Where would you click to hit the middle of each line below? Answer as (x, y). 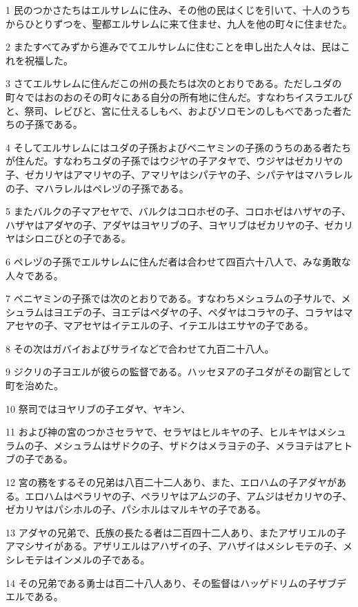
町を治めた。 (34, 385)
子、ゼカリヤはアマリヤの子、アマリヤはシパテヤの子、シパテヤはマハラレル (179, 174)
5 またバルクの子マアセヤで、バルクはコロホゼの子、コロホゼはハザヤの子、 (178, 211)
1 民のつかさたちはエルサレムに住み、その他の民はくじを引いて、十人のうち (178, 10)
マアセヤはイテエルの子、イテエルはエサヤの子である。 (188, 325)
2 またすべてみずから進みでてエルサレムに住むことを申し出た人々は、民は (173, 47)
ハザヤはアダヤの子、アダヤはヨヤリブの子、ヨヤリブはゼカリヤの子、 (165, 224)
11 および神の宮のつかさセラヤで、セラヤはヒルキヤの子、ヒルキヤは (162, 432)
